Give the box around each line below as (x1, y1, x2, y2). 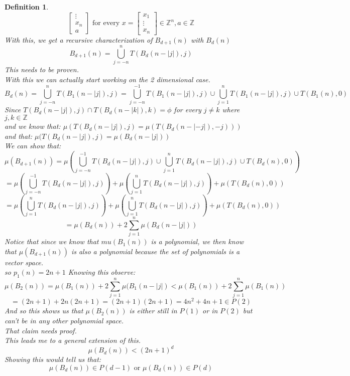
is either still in (129, 305, 177, 316)
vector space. (5, 257, 44, 267)
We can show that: (5, 140, 61, 151)
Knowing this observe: (68, 267, 136, 277)
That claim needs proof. (5, 325, 77, 335)
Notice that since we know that (5, 236, 99, 247)
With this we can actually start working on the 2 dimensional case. (5, 74, 210, 84)
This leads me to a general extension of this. (5, 335, 141, 345)
